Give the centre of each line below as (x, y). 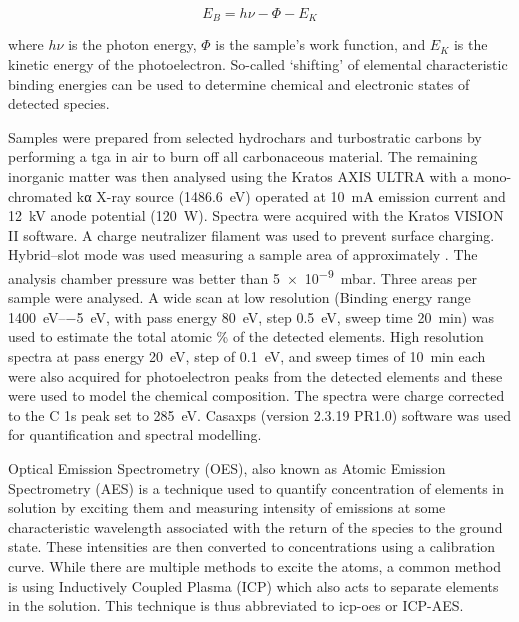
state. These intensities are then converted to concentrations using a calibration (252, 546)
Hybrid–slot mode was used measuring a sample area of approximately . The (243, 254)
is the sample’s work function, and (320, 44)
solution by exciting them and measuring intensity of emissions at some (227, 507)
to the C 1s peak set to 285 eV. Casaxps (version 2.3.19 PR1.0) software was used (260, 414)
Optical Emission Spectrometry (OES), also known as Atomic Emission (227, 467)
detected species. (59, 103)
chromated (40, 195)
